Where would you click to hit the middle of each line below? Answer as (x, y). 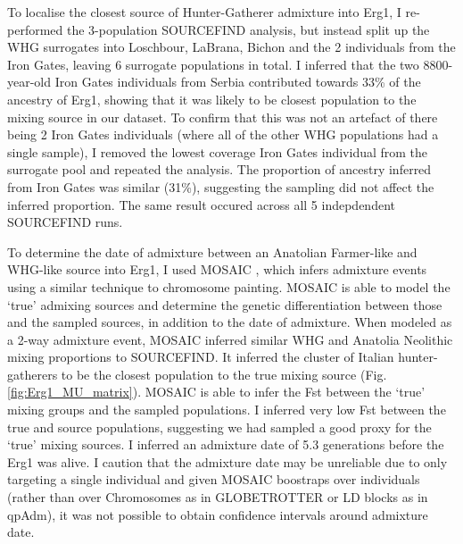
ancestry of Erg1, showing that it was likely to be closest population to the (212, 99)
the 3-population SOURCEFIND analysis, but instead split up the (248, 29)
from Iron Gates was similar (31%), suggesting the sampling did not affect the (221, 186)
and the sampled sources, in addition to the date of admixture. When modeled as (230, 322)
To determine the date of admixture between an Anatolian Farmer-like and (212, 251)
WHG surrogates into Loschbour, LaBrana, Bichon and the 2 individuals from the (231, 47)
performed (35, 29)
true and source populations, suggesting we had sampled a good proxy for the (219, 427)
